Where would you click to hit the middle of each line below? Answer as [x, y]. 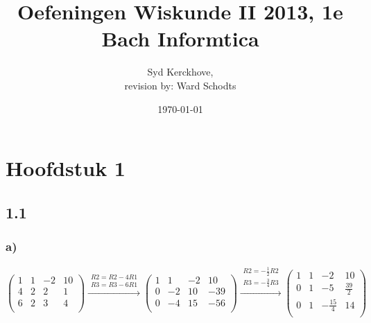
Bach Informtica [180, 38]
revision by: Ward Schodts [180, 85]
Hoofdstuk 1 [66, 168]
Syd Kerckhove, [180, 72]
